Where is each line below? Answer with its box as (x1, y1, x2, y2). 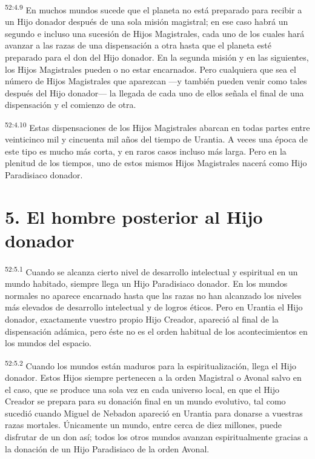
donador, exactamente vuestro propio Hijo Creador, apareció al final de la (5, 312, 279, 325)
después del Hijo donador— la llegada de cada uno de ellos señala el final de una (5, 86, 304, 99)
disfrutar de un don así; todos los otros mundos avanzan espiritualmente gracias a (5, 430, 308, 443)
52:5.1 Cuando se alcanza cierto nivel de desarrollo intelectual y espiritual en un (5, 263, 298, 278)
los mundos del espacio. (5, 337, 91, 349)
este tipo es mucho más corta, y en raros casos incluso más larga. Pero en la (5, 144, 287, 157)
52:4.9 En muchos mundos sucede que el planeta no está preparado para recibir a (5, 2, 302, 16)
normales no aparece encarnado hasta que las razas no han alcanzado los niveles (5, 289, 302, 301)
